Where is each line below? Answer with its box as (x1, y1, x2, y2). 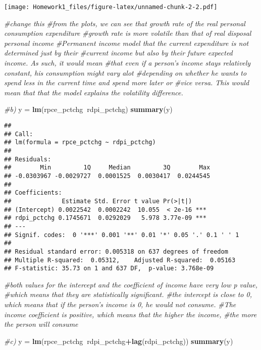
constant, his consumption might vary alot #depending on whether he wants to (4, 67, 247, 78)
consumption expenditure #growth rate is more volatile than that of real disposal (4, 28, 251, 38)
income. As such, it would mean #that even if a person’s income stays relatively (4, 57, 251, 68)
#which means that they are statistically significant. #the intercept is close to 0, (4, 289, 252, 300)
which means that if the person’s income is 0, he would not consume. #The (4, 299, 236, 309)
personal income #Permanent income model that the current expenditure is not (4, 37, 249, 48)
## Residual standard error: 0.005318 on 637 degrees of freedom (4, 248, 228, 255)
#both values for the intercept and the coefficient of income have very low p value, (4, 279, 258, 289)
